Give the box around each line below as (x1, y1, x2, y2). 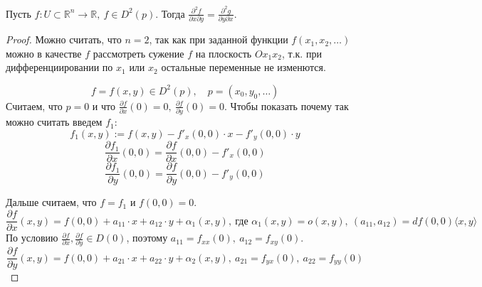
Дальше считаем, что (6, 195, 97, 210)
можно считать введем (6, 114, 103, 129)
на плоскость (195, 45, 252, 60)
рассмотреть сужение (93, 45, 184, 60)
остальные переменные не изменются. (161, 60, 326, 75)
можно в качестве (6, 45, 82, 60)
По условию (6, 230, 58, 245)
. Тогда (155, 6, 185, 21)
